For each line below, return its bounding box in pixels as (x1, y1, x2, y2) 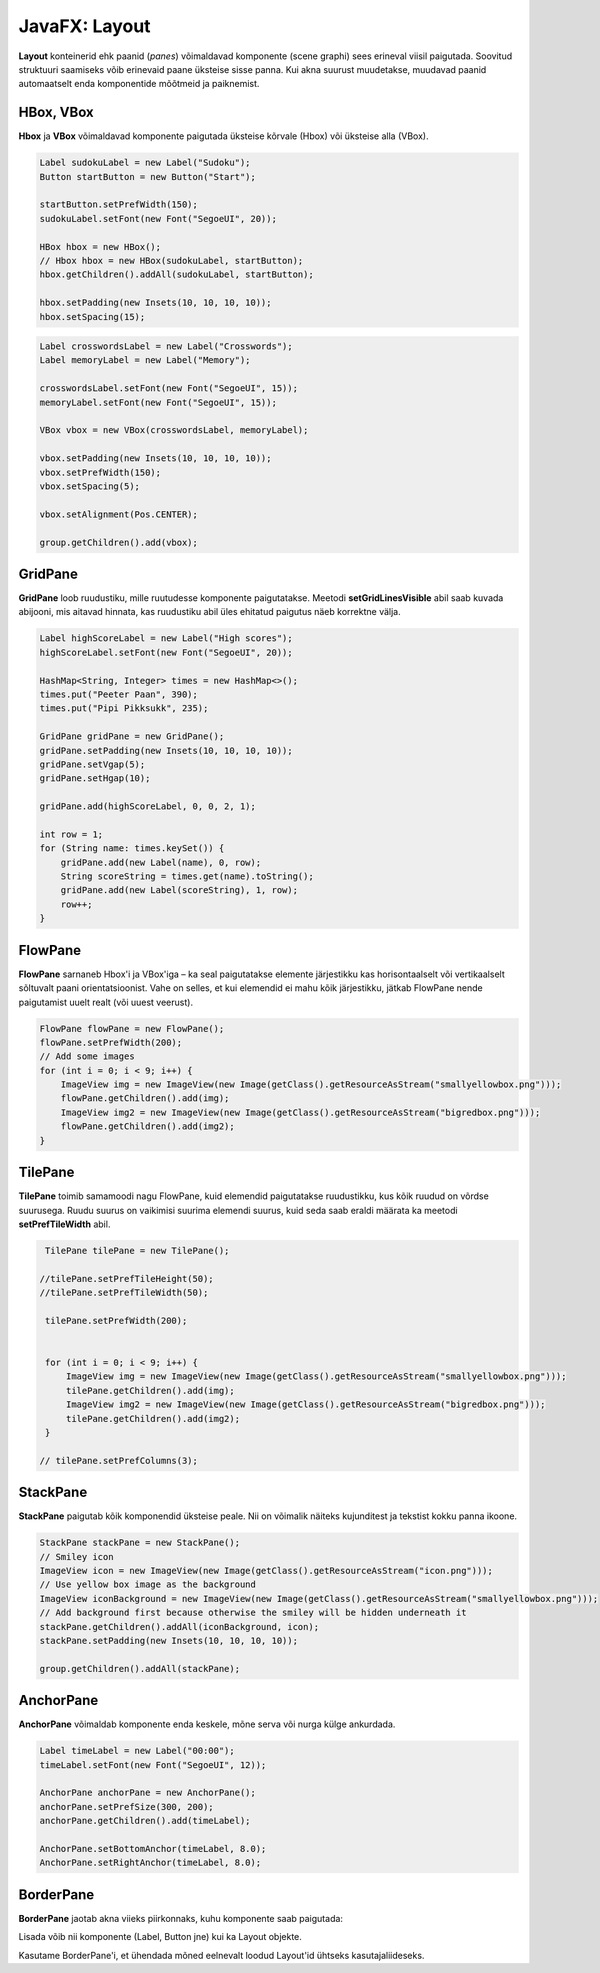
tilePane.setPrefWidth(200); (45, 1315, 188, 1326)
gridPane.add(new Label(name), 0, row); (60, 856, 262, 868)
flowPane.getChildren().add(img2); (60, 1121, 235, 1132)
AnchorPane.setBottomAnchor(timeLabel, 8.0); (39, 1843, 267, 1854)
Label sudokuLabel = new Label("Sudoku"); (39, 157, 251, 169)
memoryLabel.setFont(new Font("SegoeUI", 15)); (39, 396, 277, 408)
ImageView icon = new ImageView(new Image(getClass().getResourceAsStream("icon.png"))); (39, 1565, 494, 1577)
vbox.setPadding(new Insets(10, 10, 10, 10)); (39, 453, 272, 464)
